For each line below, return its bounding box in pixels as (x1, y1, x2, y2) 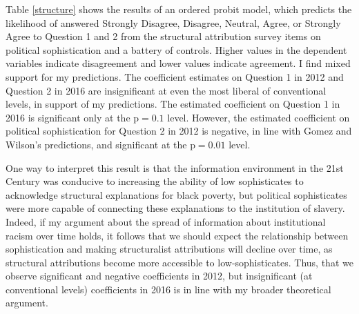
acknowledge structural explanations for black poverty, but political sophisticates (6, 187, 347, 202)
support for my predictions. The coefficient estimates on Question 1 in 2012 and (6, 69, 344, 84)
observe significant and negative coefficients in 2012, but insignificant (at (6, 268, 313, 283)
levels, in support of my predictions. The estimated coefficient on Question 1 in (6, 97, 340, 111)
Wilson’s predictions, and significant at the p (6, 137, 195, 151)
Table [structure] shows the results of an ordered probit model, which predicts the (6, 2, 352, 16)
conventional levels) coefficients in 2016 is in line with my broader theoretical (6, 282, 331, 296)
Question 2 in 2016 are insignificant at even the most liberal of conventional (6, 83, 327, 97)
